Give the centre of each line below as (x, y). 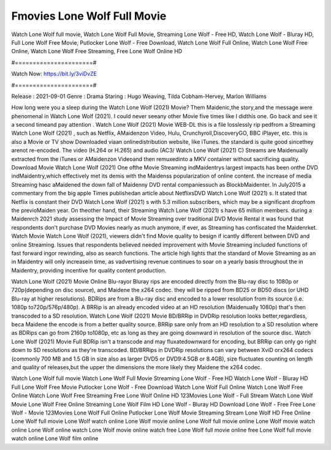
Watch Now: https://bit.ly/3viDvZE (54, 74)
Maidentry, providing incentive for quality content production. (89, 270)
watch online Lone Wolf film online (55, 438)
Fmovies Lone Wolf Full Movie (89, 16)
